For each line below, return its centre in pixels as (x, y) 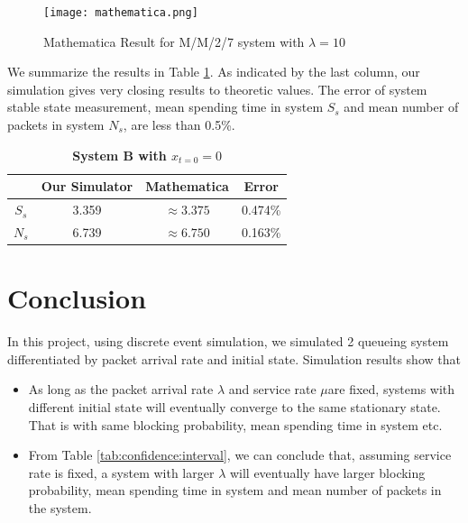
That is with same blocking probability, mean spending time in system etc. (235, 424)
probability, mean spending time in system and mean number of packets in (235, 490)
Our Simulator (87, 186)
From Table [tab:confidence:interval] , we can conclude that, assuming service (240, 455)
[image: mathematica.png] (121, 13)
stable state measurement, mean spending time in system (165, 107)
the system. (60, 507)
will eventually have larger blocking (327, 472)
